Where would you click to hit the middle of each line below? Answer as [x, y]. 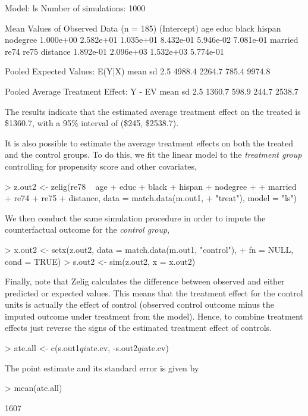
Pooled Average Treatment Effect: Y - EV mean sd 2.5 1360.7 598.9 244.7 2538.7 [152, 91]
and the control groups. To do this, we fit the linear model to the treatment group [153, 154]
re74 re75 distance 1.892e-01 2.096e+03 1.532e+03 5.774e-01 [114, 51]
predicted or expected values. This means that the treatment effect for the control [154, 293]
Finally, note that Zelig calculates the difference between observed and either [145, 281]
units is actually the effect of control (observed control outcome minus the [140, 304]
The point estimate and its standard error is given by [102, 367]
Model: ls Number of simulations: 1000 [75, 8]
